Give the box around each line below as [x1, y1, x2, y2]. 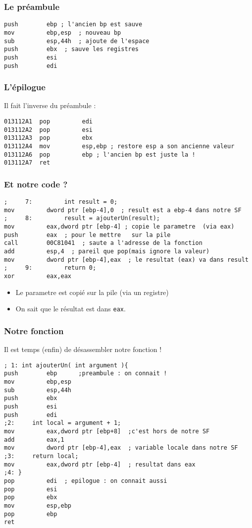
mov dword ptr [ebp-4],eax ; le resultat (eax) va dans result [4, 256, 249, 263]
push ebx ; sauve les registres [4, 46, 139, 53]
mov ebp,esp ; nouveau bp [4, 29, 121, 36]
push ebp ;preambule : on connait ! [4, 370, 167, 377]
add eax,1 [4, 436, 64, 443]
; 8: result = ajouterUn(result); [4, 215, 160, 222]
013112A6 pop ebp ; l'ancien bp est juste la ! [4, 151, 196, 158]
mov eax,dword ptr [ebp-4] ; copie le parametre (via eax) [4, 223, 235, 231]
